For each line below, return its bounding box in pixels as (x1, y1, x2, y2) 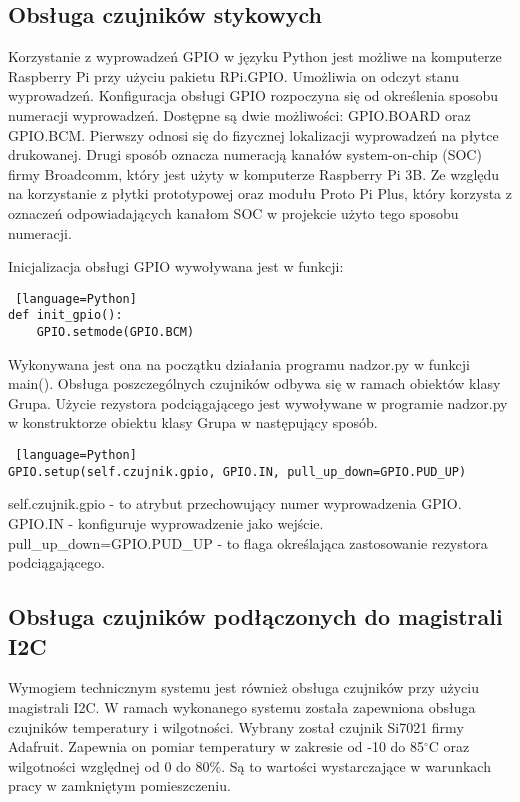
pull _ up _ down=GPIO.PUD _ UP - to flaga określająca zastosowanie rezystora (8, 532, 488, 553)
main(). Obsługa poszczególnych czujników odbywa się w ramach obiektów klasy (8, 373, 501, 394)
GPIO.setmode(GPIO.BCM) (36, 325, 195, 340)
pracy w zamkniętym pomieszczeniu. (8, 775, 231, 796)
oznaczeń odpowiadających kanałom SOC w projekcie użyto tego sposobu (8, 202, 459, 223)
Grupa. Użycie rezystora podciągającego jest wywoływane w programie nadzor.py (8, 392, 508, 413)
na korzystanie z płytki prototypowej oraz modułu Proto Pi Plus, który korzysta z (8, 183, 512, 204)
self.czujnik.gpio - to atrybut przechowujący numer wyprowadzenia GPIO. (8, 493, 462, 514)
